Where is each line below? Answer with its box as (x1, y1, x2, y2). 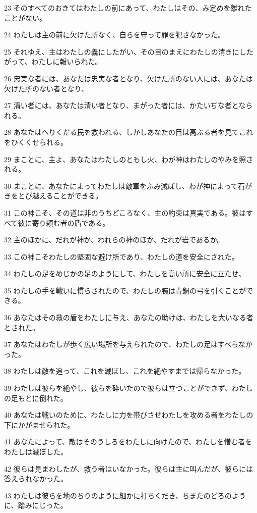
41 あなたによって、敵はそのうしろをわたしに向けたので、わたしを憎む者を (4, 436, 252, 447)
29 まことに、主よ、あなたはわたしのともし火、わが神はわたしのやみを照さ (4, 153, 253, 164)
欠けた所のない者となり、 (4, 83, 89, 93)
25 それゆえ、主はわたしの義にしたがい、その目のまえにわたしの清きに (4, 46, 239, 57)
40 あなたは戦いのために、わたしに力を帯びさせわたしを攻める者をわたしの (4, 409, 253, 420)
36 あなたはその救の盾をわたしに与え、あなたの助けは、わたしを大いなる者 (4, 312, 253, 323)
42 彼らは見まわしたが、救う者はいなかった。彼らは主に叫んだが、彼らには (4, 463, 253, 474)
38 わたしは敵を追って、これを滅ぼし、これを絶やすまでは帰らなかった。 (4, 366, 246, 376)
